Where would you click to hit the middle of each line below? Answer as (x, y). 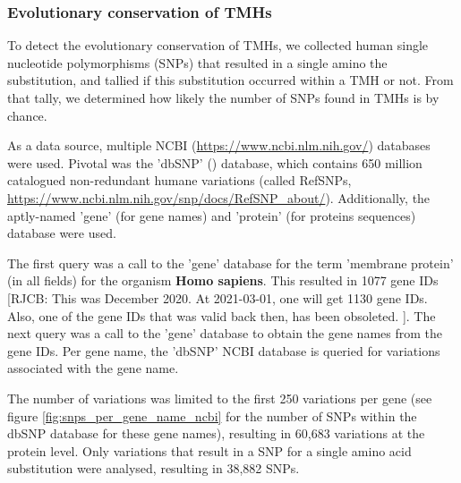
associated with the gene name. (93, 368)
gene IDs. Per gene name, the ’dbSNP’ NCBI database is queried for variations (224, 350)
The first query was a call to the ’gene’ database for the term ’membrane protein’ (230, 263)
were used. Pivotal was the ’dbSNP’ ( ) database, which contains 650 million (215, 162)
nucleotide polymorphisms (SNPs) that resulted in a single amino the (197, 62)
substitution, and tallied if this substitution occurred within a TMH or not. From (230, 80)
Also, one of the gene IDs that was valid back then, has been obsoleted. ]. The (222, 315)
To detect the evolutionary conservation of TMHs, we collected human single (218, 45)
